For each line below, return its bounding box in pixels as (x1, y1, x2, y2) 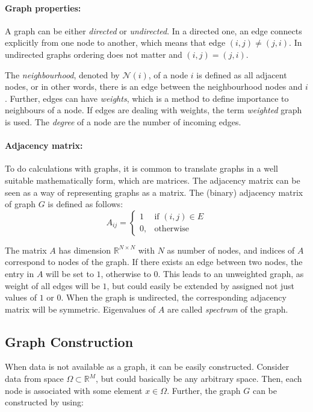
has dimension (58, 243, 111, 256)
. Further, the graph (167, 384, 241, 396)
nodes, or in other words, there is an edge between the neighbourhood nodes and (5, 80, 303, 93)
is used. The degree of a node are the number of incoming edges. (5, 115, 241, 128)
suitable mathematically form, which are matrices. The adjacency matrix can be (5, 173, 300, 186)
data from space (5, 372, 64, 385)
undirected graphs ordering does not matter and (5, 48, 182, 60)
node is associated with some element (5, 384, 143, 396)
